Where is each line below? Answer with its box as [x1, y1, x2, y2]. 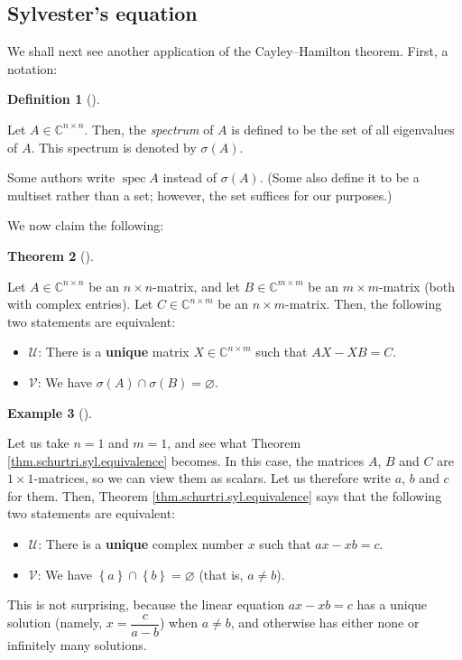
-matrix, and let [152, 276, 240, 295]
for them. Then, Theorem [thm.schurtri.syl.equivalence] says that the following [7, 486, 442, 505]
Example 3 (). [7, 403, 92, 422]
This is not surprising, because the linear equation [7, 595, 284, 614]
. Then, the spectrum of [84, 119, 214, 138]
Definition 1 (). [7, 89, 100, 108]
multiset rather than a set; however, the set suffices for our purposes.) [7, 185, 393, 204]
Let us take [7, 433, 69, 452]
